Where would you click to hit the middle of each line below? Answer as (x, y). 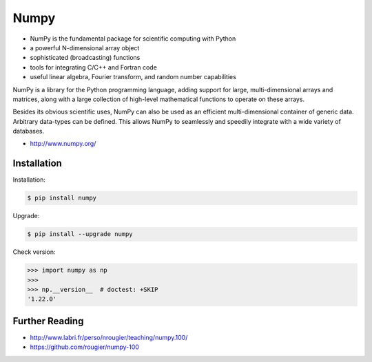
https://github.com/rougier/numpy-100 (84, 347)
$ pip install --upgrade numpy (80, 234)
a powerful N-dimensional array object (85, 47)
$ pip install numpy (62, 198)
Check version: (34, 252)
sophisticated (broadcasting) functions (85, 58)
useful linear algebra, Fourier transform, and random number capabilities (133, 77)
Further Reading (48, 321)
